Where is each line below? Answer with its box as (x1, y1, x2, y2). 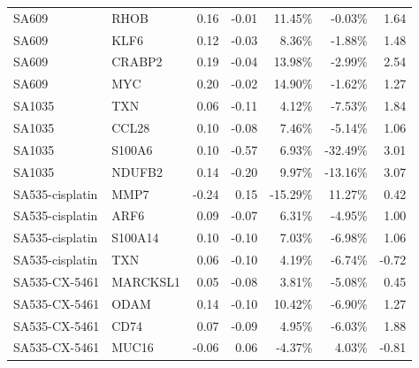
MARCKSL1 (111, 272, 181, 290)
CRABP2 (111, 52, 163, 71)
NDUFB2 (111, 162, 163, 180)
